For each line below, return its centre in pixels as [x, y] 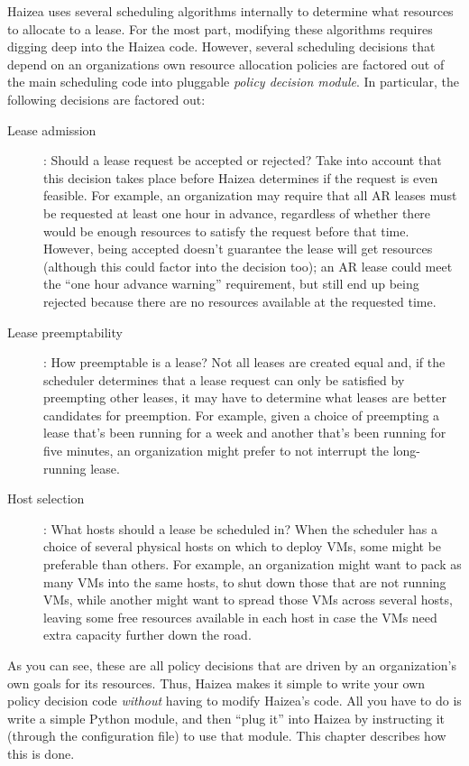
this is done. [41, 753]
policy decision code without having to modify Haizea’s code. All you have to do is [234, 701]
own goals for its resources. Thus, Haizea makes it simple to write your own [216, 683]
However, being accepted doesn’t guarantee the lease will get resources [238, 249]
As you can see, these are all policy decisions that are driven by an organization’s [232, 665]
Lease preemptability [65, 332]
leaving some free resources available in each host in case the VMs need [240, 617]
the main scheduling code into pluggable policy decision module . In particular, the [233, 82]
